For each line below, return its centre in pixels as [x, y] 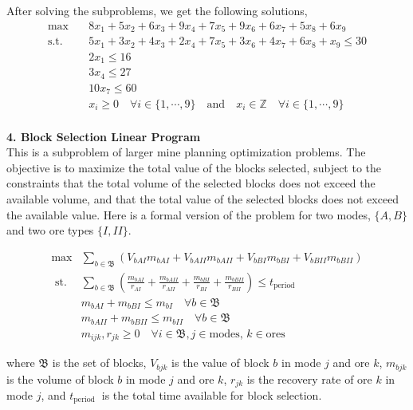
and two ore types [50, 230]
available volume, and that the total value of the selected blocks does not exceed [203, 199]
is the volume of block [60, 378]
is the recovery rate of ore [309, 378]
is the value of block [220, 363]
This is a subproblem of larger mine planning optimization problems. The [186, 152]
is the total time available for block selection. [212, 395]
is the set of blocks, [99, 363]
